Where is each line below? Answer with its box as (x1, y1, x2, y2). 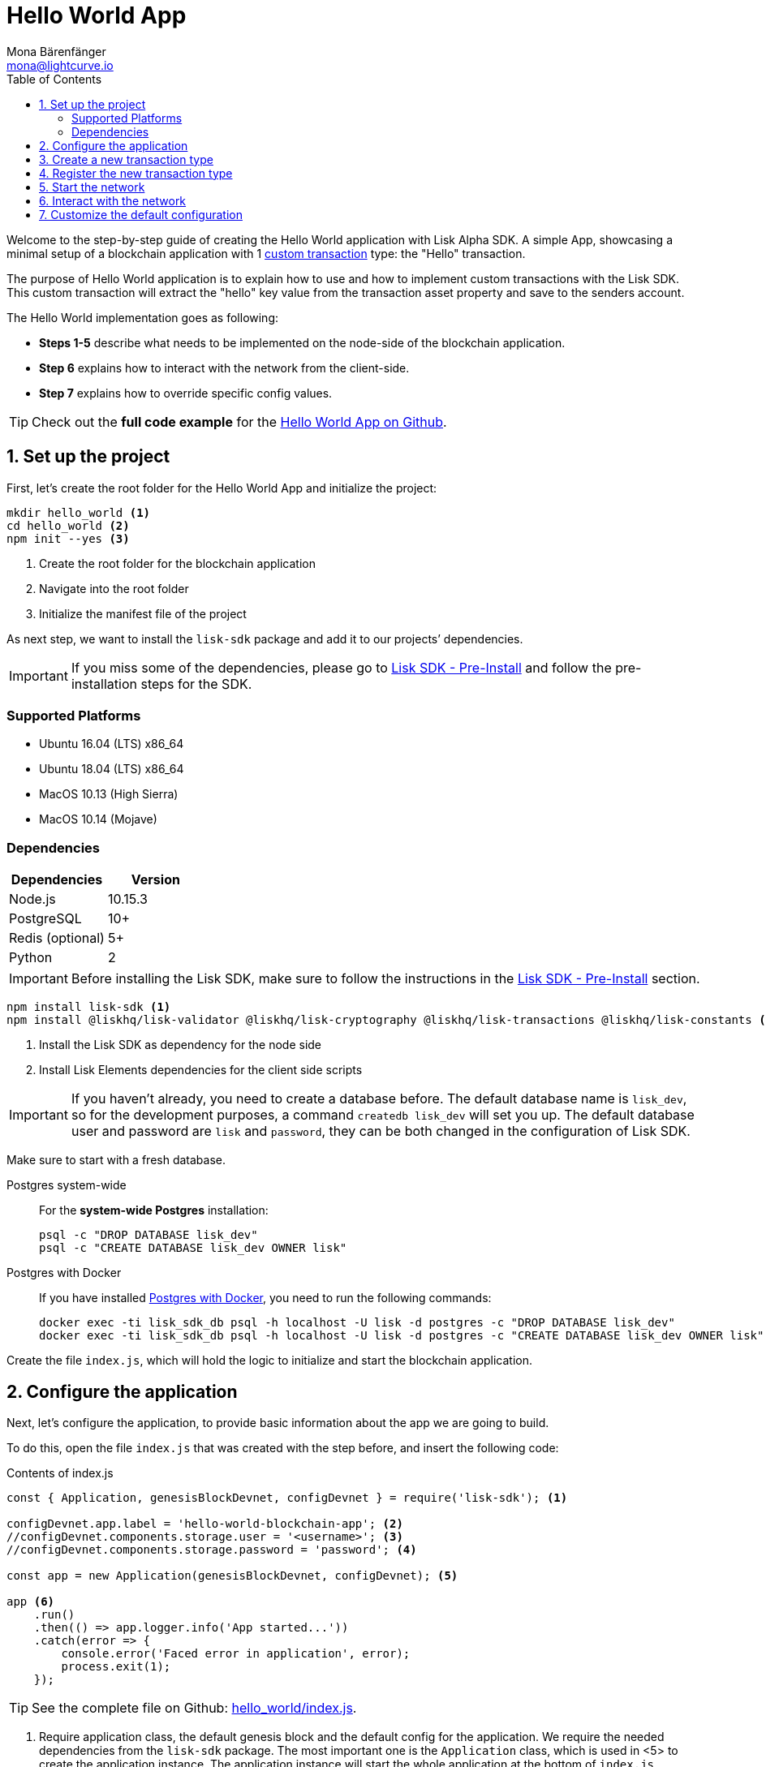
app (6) (6, 1594, 55, 1608)
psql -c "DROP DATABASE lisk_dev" (39, 1228, 258, 1242)
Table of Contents (6, 71, 102, 86)
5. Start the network (39, 179, 145, 194)
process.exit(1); (61, 1659, 171, 1673)
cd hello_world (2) (6, 518, 130, 532)
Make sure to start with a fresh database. (6, 1153, 226, 1167)
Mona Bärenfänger (6, 44, 106, 58)
